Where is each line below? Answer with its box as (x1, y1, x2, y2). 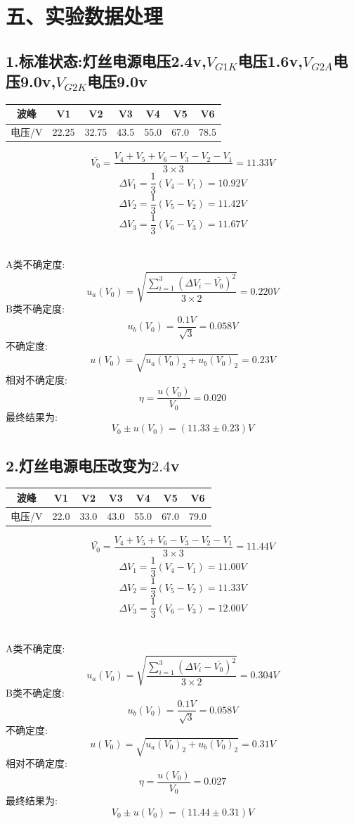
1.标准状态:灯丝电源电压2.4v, (6, 49, 206, 71)
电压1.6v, (237, 49, 303, 71)
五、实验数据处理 (6, 1, 164, 30)
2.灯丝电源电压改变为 (6, 454, 152, 476)
